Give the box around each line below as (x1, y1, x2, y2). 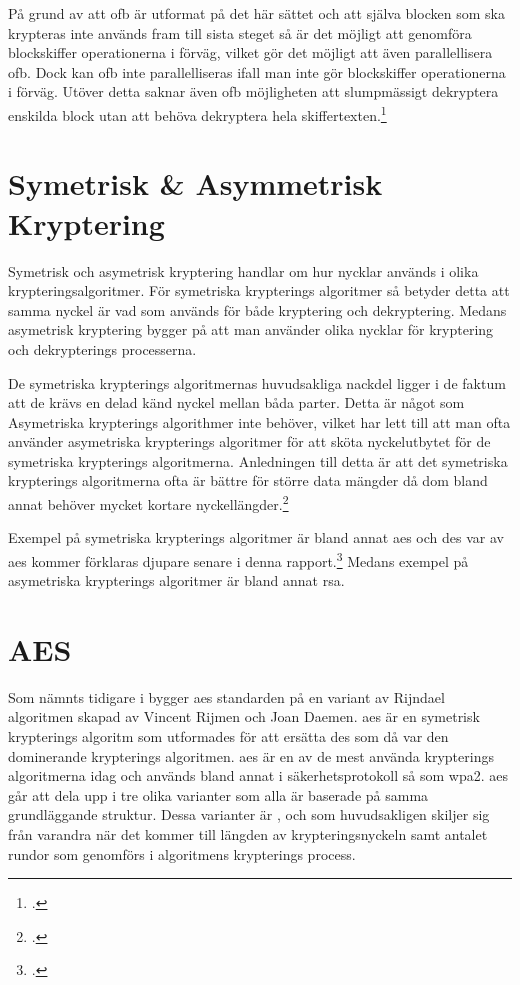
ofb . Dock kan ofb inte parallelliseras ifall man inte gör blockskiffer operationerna (8, 61, 506, 82)
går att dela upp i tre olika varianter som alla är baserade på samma (8, 784, 429, 805)
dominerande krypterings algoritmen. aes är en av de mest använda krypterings (8, 745, 494, 766)
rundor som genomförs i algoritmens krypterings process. (8, 843, 356, 864)
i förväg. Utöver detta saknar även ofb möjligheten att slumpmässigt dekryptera (8, 81, 499, 102)
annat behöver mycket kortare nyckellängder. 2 (8, 491, 289, 514)
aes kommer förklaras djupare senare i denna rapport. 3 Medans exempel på (8, 547, 469, 571)
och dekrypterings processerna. (8, 338, 197, 359)
